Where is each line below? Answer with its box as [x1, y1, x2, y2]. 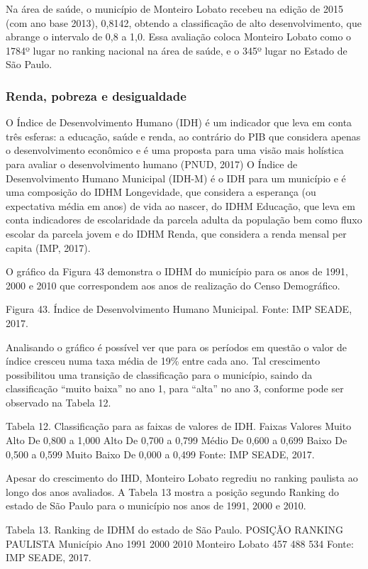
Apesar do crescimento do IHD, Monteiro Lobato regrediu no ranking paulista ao [6, 470, 358, 485]
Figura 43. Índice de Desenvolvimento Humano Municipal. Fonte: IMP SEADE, [6, 302, 352, 316]
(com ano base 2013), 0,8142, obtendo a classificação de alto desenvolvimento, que [6, 15, 362, 30]
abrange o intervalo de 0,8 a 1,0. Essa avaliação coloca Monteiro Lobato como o [6, 29, 352, 44]
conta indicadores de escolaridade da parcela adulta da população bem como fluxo [6, 212, 362, 227]
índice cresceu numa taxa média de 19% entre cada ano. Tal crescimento [6, 353, 320, 368]
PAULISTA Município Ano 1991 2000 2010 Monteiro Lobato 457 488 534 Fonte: [6, 536, 354, 551]
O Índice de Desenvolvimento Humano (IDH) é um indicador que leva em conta [6, 115, 352, 130]
